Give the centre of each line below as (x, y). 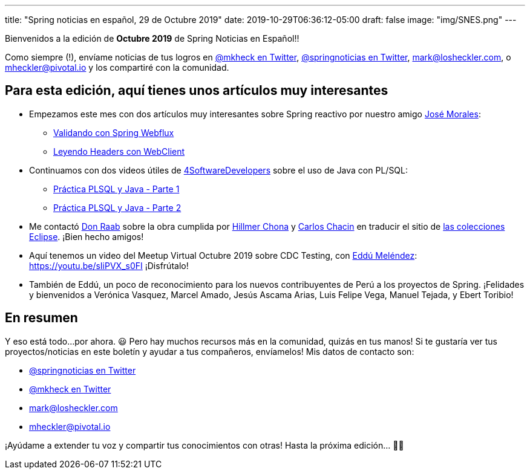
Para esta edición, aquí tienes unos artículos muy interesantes (197, 91)
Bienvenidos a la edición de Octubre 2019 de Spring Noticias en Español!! (152, 38)
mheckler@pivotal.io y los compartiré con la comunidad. (117, 67)
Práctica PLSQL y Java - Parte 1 (116, 189)
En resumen (41, 318)
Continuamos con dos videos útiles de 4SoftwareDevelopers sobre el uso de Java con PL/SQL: (219, 170)
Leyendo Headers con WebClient (119, 151)
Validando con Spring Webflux (114, 132)
